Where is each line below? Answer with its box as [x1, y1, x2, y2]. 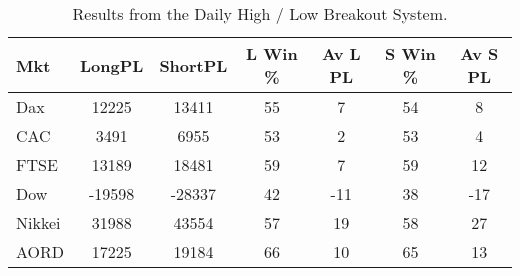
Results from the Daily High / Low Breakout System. [72, 2, 448, 25]
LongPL [80, 53, 144, 77]
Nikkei [16, 211, 61, 234]
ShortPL [159, 53, 228, 77]
